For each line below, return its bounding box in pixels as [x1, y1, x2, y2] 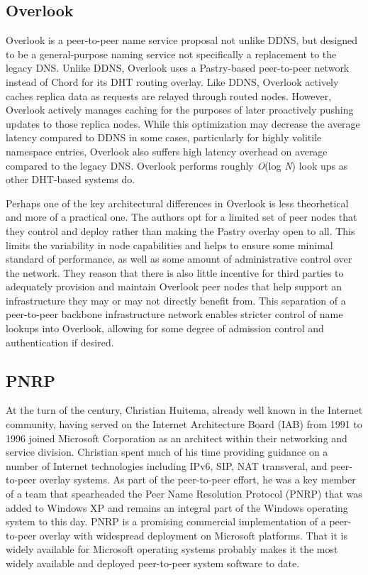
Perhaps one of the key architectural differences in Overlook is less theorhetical [6, 195, 349, 210]
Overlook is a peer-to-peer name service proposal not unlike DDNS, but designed [6, 33, 357, 48]
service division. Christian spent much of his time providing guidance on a [6, 444, 328, 459]
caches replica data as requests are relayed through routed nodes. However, [6, 88, 332, 103]
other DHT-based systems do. [6, 172, 135, 187]
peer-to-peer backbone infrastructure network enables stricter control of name [6, 307, 343, 322]
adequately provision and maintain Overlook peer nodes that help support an [6, 279, 342, 294]
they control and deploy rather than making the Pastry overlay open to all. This [6, 223, 355, 238]
